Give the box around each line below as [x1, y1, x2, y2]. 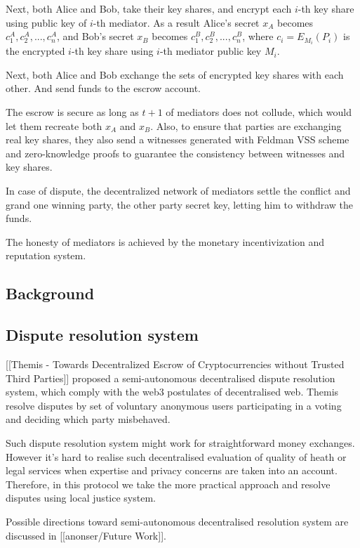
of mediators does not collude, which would [166, 105, 352, 119]
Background [6, 282, 95, 304]
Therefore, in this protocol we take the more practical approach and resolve [6, 476, 331, 491]
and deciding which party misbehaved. [6, 412, 171, 426]
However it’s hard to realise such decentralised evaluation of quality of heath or [6, 449, 347, 464]
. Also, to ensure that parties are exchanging [150, 118, 342, 133]
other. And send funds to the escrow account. [6, 81, 201, 96]
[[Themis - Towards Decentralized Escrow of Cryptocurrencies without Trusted [6, 356, 345, 371]
